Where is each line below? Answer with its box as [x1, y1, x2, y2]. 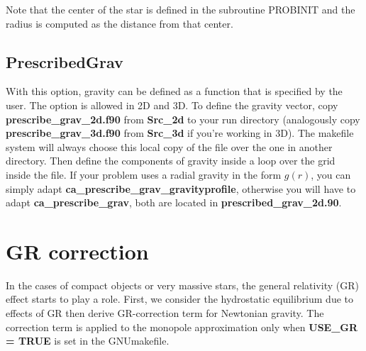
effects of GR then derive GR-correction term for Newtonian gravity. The [6, 306, 324, 321]
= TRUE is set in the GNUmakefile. [6, 333, 170, 348]
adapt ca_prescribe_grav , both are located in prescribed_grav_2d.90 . [6, 195, 342, 210]
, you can [311, 167, 351, 182]
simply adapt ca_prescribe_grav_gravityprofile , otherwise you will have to [6, 181, 356, 196]
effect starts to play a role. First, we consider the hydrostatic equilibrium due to [6, 291, 354, 306]
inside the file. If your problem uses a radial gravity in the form [6, 167, 282, 182]
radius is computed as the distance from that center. [6, 16, 233, 30]
